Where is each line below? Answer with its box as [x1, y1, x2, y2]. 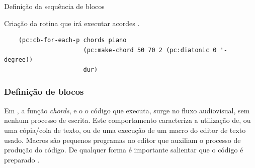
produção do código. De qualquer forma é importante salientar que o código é [4, 144, 243, 155]
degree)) [4, 56, 33, 64]
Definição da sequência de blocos [4, 1, 105, 11]
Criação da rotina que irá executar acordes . [4, 18, 140, 28]
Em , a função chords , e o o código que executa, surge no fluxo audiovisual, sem [4, 105, 250, 115]
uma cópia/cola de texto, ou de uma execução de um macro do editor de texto [4, 124, 246, 135]
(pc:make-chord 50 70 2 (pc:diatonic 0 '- [83, 46, 227, 54]
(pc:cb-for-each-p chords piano [18, 37, 127, 44]
